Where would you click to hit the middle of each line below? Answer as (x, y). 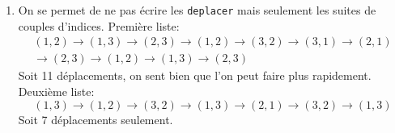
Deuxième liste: (56, 91)
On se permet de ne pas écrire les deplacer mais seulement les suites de (197, 10)
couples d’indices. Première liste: (99, 25)
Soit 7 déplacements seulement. (96, 119)
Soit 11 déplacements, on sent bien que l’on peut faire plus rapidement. (195, 75)
